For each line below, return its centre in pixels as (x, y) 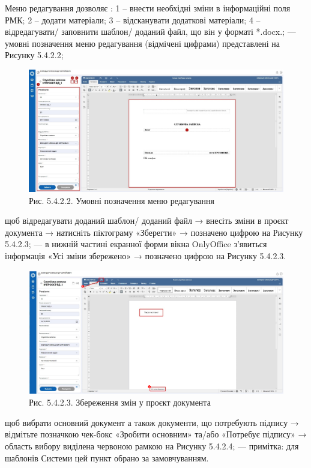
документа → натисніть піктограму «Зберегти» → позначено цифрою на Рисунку (154, 232)
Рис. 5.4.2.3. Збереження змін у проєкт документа (120, 402)
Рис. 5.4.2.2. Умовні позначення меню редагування (122, 200)
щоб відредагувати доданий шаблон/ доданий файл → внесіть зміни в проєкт (147, 220)
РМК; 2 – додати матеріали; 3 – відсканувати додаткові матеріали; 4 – (133, 19)
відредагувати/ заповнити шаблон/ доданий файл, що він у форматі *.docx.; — (150, 31)
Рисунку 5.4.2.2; (34, 55)
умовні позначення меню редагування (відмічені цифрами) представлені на (142, 43)
